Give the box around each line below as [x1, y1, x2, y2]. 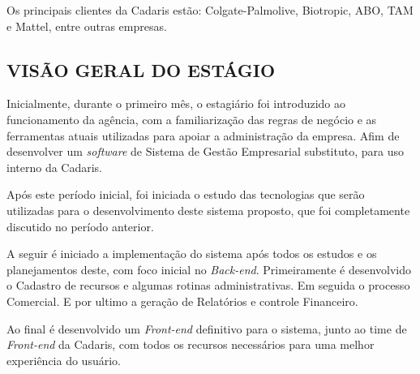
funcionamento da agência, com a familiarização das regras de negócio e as [6, 110, 377, 127]
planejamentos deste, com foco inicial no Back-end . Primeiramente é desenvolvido [6, 260, 412, 277]
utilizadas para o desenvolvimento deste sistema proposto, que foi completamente [6, 201, 410, 218]
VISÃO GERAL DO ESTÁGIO [6, 57, 276, 82]
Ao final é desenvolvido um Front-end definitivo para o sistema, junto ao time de [6, 320, 407, 337]
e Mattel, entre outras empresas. [6, 17, 167, 34]
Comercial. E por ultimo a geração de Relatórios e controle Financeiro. [6, 292, 358, 309]
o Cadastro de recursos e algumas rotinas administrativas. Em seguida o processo [6, 277, 410, 294]
